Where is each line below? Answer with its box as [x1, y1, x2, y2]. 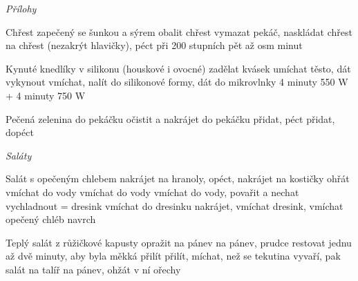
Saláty [6, 148, 32, 162]
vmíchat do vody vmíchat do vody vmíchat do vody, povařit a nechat [6, 184, 299, 199]
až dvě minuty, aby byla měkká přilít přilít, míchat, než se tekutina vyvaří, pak [6, 249, 341, 263]
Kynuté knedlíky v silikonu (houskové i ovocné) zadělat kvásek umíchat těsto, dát [6, 61, 351, 75]
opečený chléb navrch [6, 212, 96, 226]
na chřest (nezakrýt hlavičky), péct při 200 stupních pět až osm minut [6, 38, 303, 52]
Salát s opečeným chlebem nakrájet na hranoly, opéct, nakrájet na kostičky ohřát [6, 171, 350, 186]
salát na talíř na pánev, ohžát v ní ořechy [6, 262, 181, 276]
